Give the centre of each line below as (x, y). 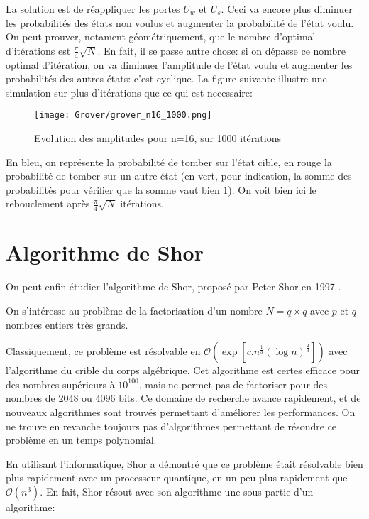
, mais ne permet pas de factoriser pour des (233, 384)
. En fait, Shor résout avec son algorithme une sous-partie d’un (177, 491)
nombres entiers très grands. (67, 324)
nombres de (31, 398)
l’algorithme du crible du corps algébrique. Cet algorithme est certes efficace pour (183, 370)
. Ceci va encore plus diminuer (287, 9)
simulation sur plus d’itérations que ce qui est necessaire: (129, 92)
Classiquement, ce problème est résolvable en (103, 351)
